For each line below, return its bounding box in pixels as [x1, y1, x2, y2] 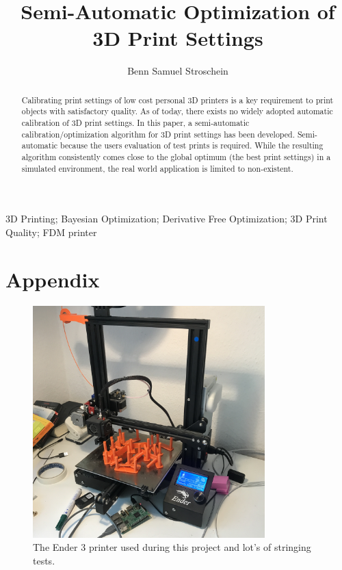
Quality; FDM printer [5, 224, 97, 239]
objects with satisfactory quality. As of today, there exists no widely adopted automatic [21, 105, 333, 117]
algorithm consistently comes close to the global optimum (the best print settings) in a [21, 151, 331, 162]
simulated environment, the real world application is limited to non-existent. [21, 162, 293, 174]
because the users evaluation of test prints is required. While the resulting [60, 140, 324, 151]
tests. [33, 553, 55, 567]
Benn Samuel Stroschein [127, 64, 228, 78]
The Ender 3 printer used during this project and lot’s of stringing [33, 540, 311, 554]
